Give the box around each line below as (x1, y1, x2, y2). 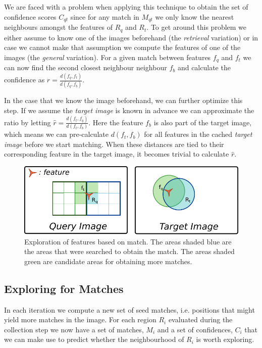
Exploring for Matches (4, 280, 124, 296)
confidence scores (4, 11, 57, 22)
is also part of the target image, (153, 117, 252, 127)
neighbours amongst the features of (4, 22, 113, 32)
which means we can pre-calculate (4, 129, 109, 139)
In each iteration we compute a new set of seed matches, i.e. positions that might (4, 304, 255, 315)
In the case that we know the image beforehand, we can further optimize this (4, 95, 243, 106)
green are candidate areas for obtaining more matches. (24, 256, 192, 266)
